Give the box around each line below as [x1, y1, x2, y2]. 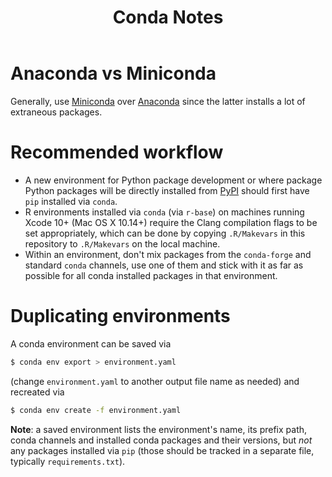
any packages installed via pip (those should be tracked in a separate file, [10, 444, 315, 456]
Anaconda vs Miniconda [10, 62, 217, 85]
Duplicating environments [10, 305, 231, 328]
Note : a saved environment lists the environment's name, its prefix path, [10, 423, 308, 435]
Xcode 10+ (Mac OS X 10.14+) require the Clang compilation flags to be [24, 216, 318, 228]
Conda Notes [112, 6, 224, 29]
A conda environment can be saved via [10, 337, 172, 350]
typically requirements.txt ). [10, 455, 126, 467]
